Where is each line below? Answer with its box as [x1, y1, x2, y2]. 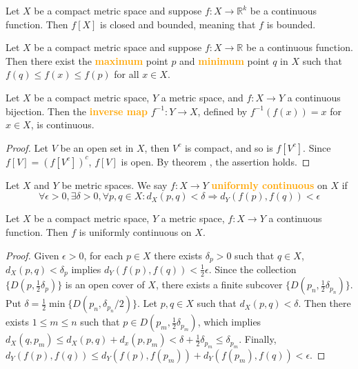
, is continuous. [30, 117, 95, 132]
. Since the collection [208, 261, 297, 276]
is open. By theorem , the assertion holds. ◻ [121, 154, 310, 168]
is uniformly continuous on [79, 224, 192, 239]
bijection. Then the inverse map [6, 103, 148, 118]
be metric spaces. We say [61, 177, 168, 192]
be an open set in [60, 140, 134, 154]
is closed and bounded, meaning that [100, 17, 256, 31]
